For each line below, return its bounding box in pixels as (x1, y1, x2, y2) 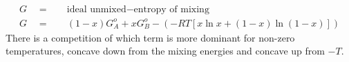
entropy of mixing (133, 5, 209, 15)
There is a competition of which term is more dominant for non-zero (6, 30, 295, 44)
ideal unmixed (66, 5, 126, 15)
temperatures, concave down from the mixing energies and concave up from (6, 44, 325, 58)
